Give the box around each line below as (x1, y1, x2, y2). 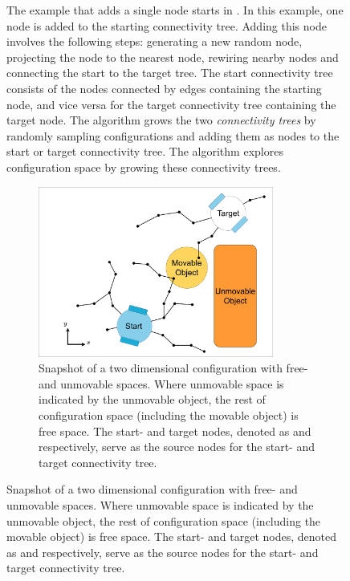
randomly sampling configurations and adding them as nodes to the (6, 127, 340, 144)
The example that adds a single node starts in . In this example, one (6, 2, 344, 18)
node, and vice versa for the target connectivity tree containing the (6, 95, 336, 112)
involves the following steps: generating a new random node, (6, 33, 303, 50)
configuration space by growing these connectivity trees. (6, 158, 281, 175)
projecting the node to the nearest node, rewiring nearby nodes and (6, 48, 339, 65)
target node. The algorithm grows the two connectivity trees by (6, 112, 316, 128)
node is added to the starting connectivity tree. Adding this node (6, 17, 327, 34)
